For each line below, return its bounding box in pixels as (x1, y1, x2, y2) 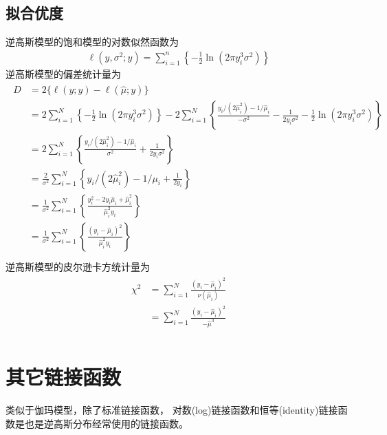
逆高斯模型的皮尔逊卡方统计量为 (5, 259, 150, 273)
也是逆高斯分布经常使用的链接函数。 (24, 416, 188, 430)
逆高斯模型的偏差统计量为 (5, 66, 121, 81)
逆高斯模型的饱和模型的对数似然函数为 (5, 34, 179, 49)
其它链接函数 (5, 363, 122, 391)
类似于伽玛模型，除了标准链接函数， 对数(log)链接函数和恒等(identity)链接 (5, 403, 338, 417)
